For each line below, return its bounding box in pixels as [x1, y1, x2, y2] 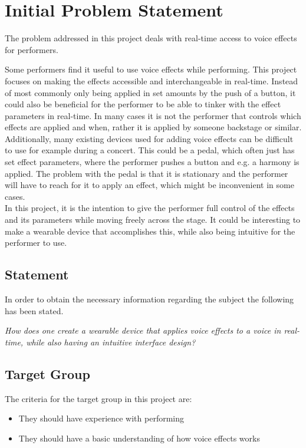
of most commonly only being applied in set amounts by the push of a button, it [5, 86, 296, 98]
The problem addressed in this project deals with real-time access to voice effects [5, 32, 297, 44]
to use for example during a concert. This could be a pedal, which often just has [5, 144, 295, 156]
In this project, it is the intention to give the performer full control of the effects [5, 202, 295, 214]
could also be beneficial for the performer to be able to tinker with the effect [5, 98, 281, 110]
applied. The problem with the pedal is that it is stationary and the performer [5, 167, 288, 179]
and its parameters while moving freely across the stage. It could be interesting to [5, 213, 301, 226]
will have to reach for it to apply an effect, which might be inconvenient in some [5, 179, 294, 191]
